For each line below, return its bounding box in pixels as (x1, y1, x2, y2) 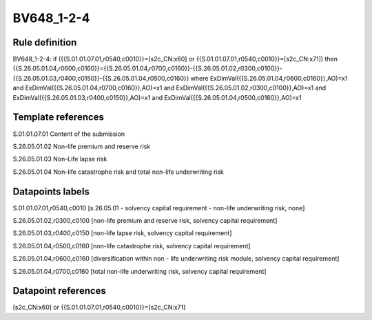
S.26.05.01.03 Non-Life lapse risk (12, 155, 107, 163)
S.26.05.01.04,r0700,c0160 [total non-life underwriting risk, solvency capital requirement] (12, 267, 267, 275)
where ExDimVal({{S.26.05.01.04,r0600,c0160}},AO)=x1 (190, 74, 348, 82)
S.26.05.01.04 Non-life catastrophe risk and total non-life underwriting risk (12, 168, 224, 176)
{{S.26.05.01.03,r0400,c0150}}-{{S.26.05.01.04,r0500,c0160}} (12, 74, 189, 82)
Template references (12, 111, 105, 123)
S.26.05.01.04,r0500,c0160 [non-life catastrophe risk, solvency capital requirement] (12, 241, 251, 250)
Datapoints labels (12, 186, 90, 197)
